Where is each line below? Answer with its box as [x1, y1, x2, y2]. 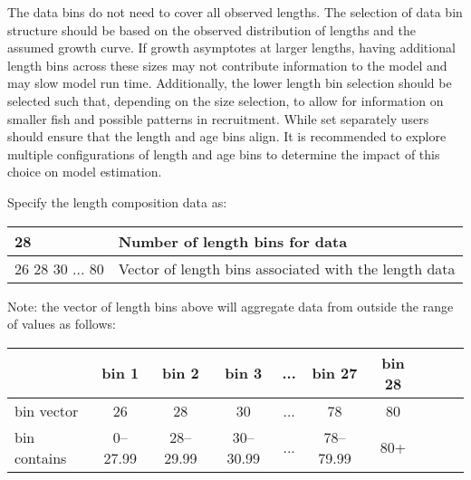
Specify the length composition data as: [7, 192, 227, 211]
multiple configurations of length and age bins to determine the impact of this [7, 144, 440, 163]
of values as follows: [7, 314, 116, 333]
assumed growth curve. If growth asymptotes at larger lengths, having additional [7, 38, 456, 57]
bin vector [14, 399, 79, 421]
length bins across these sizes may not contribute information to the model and [7, 55, 447, 74]
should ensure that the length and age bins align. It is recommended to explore [7, 127, 447, 146]
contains [14, 446, 67, 468]
